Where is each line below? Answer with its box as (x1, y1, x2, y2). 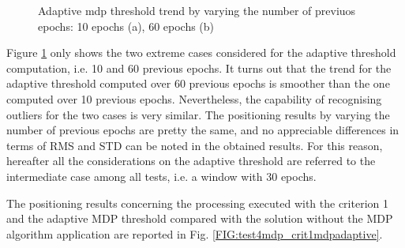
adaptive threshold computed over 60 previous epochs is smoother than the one (6, 75, 390, 92)
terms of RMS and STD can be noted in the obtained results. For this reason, (6, 137, 383, 153)
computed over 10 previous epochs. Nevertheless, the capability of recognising (6, 90, 382, 107)
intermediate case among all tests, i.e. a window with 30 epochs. (6, 167, 317, 184)
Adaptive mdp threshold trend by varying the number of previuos (38, 2, 356, 18)
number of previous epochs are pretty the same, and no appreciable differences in (6, 122, 399, 138)
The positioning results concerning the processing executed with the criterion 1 (6, 194, 388, 211)
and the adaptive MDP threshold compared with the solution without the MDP (6, 210, 393, 227)
